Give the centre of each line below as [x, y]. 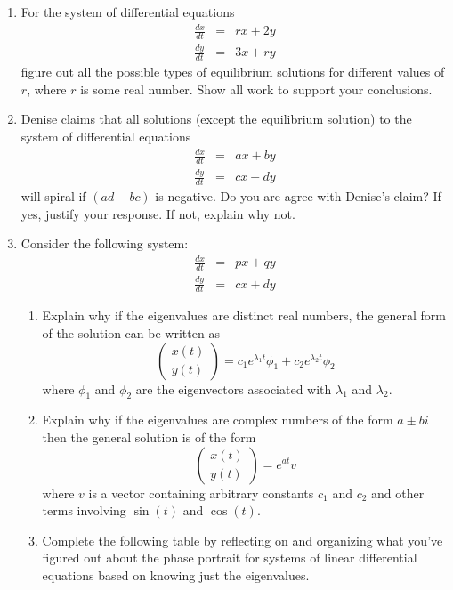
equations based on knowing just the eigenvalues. [176, 574]
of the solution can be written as [131, 332]
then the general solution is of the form [149, 436]
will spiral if [53, 196]
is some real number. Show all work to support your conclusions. [256, 89]
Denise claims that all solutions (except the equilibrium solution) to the [216, 119]
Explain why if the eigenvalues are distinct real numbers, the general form [244, 315]
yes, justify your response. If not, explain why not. [158, 213]
